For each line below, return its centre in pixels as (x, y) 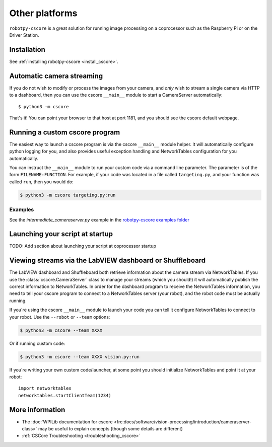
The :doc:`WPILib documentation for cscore (67, 422)
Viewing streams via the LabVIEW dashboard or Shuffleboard (108, 260)
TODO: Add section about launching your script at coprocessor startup (83, 246)
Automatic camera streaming (56, 76)
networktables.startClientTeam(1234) (65, 395)
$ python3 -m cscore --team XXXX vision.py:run (80, 357)
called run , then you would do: (41, 182)
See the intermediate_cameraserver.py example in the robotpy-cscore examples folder (99, 219)
